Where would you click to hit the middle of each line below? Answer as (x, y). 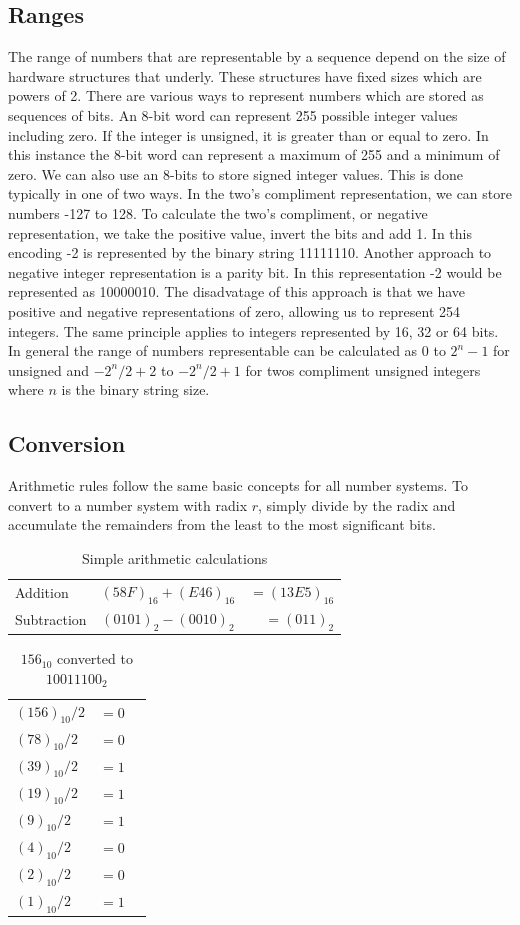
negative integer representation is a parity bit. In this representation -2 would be (255, 271)
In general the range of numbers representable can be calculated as (213, 350)
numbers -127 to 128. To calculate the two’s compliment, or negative (218, 212)
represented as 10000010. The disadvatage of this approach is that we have (237, 291)
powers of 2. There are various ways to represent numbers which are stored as (246, 95)
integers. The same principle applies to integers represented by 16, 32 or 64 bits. (253, 330)
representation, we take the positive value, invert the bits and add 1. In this (240, 232)
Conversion (67, 443)
